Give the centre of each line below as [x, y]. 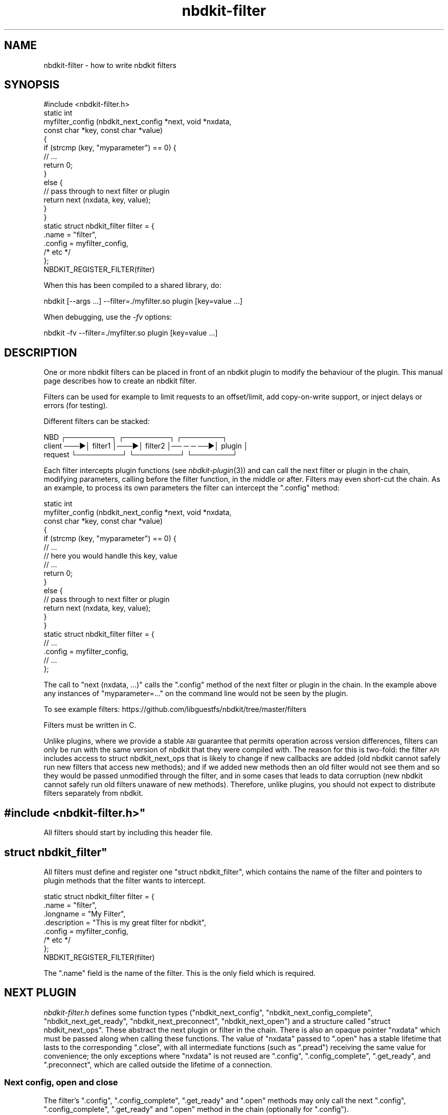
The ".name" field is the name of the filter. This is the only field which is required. [180, 973]
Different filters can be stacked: [97, 421]
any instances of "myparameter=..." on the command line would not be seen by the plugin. [196, 694]
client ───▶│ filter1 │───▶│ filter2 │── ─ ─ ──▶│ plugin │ [146, 446]
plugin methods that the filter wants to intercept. [125, 880]
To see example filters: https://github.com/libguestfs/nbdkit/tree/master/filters [175, 709]
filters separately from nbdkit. [93, 793]
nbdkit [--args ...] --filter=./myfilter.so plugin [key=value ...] [143, 301]
